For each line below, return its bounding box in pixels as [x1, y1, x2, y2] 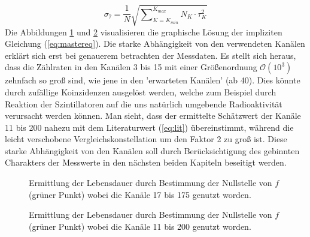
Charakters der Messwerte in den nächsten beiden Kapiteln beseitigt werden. [5, 156, 287, 169]
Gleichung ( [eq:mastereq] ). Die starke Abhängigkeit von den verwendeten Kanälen [5, 37, 305, 50]
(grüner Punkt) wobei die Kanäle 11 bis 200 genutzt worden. [29, 220, 251, 232]
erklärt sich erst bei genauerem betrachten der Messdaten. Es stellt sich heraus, [5, 49, 296, 61]
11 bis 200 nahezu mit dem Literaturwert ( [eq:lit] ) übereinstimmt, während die [5, 121, 294, 133]
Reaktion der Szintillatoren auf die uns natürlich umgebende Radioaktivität [5, 97, 282, 110]
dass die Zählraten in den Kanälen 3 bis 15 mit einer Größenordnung [5, 61, 257, 73]
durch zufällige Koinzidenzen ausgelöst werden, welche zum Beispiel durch [5, 85, 276, 98]
